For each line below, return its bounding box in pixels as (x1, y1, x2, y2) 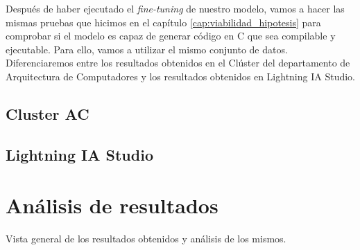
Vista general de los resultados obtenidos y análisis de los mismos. (6, 231, 286, 246)
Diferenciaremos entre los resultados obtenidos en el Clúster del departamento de (6, 55, 350, 70)
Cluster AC (6, 102, 89, 124)
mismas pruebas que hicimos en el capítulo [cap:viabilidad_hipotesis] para (6, 15, 321, 29)
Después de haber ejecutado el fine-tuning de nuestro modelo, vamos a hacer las (6, 1, 345, 15)
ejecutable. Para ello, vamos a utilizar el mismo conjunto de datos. (6, 42, 288, 56)
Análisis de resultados (6, 191, 218, 220)
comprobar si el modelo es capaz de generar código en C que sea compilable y (6, 28, 336, 43)
